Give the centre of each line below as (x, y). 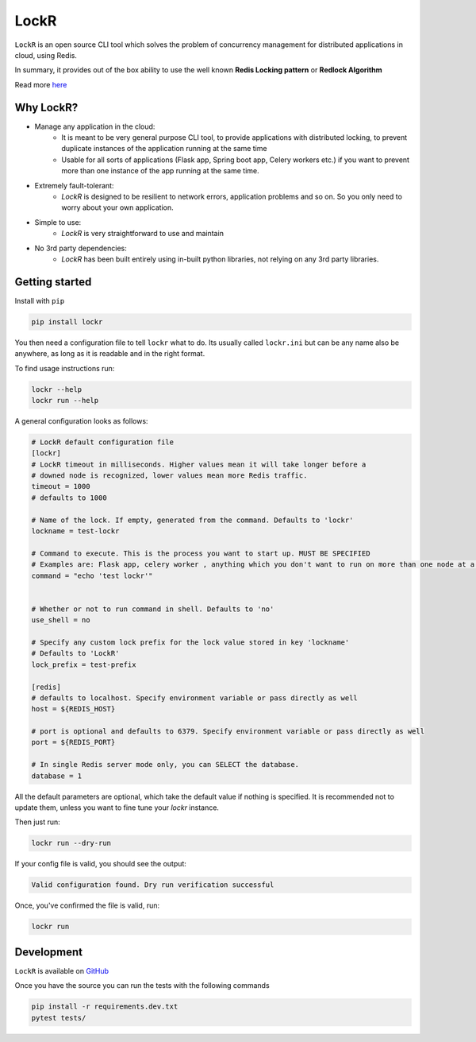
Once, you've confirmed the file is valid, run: (87, 905)
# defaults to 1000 (69, 498)
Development (49, 952)
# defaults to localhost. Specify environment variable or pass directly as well (195, 698)
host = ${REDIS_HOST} (73, 709)
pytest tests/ (59, 1018)
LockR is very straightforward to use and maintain (142, 234)
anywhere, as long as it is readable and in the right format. (110, 354)
